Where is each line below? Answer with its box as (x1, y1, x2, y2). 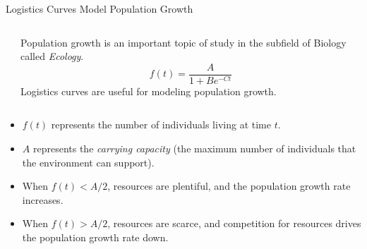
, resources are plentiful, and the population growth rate (107, 178, 351, 193)
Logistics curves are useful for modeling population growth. (20, 83, 277, 98)
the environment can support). (22, 154, 155, 169)
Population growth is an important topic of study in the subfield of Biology (20, 35, 347, 49)
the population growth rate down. (22, 230, 169, 244)
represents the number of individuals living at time (51, 117, 271, 132)
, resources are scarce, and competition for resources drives (107, 216, 361, 231)
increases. (22, 192, 64, 207)
